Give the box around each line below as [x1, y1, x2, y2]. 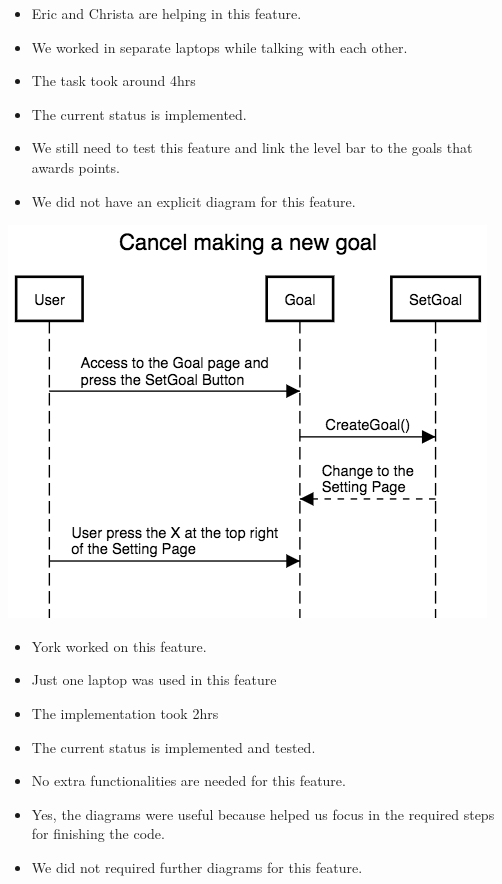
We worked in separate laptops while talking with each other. [31, 36, 408, 57]
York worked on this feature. [31, 635, 207, 656]
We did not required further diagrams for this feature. [31, 856, 363, 877]
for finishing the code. [31, 823, 165, 844]
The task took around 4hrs [31, 70, 196, 91]
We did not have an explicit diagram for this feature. [31, 190, 356, 211]
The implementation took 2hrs [31, 702, 219, 723]
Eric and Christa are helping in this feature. [31, 3, 302, 23]
